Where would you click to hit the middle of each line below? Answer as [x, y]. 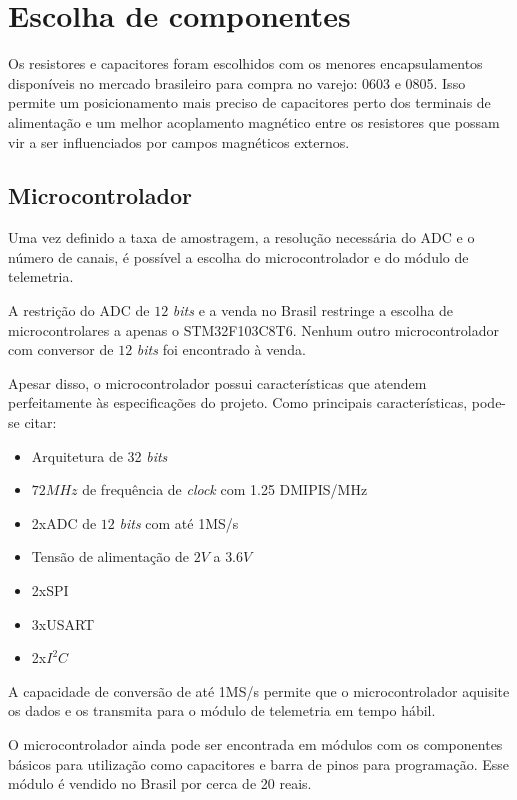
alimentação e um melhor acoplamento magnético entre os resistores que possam [254, 121]
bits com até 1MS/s [179, 522]
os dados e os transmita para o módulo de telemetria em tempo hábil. [222, 710]
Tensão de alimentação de [110, 556]
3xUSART [63, 623]
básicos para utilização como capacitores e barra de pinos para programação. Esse [259, 763]
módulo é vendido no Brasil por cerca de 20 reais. [160, 783]
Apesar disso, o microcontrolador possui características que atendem [217, 382]
